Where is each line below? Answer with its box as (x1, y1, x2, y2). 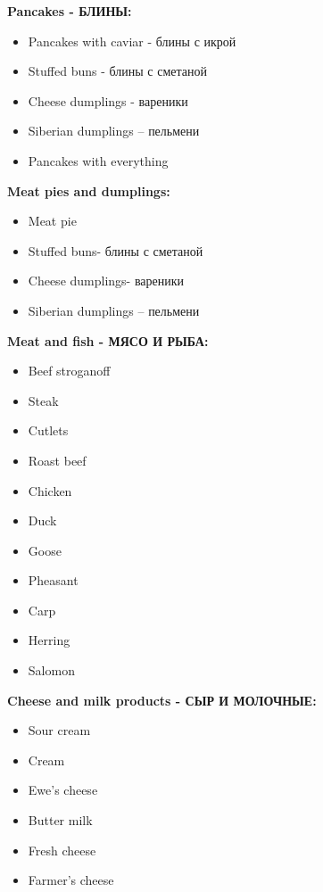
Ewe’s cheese (28, 780, 98, 799)
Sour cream (28, 721, 91, 739)
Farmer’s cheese (28, 871, 114, 889)
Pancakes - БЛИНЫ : (7, 2, 132, 20)
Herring (28, 631, 70, 649)
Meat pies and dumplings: (7, 181, 170, 200)
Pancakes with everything (28, 151, 169, 169)
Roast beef (28, 450, 87, 469)
